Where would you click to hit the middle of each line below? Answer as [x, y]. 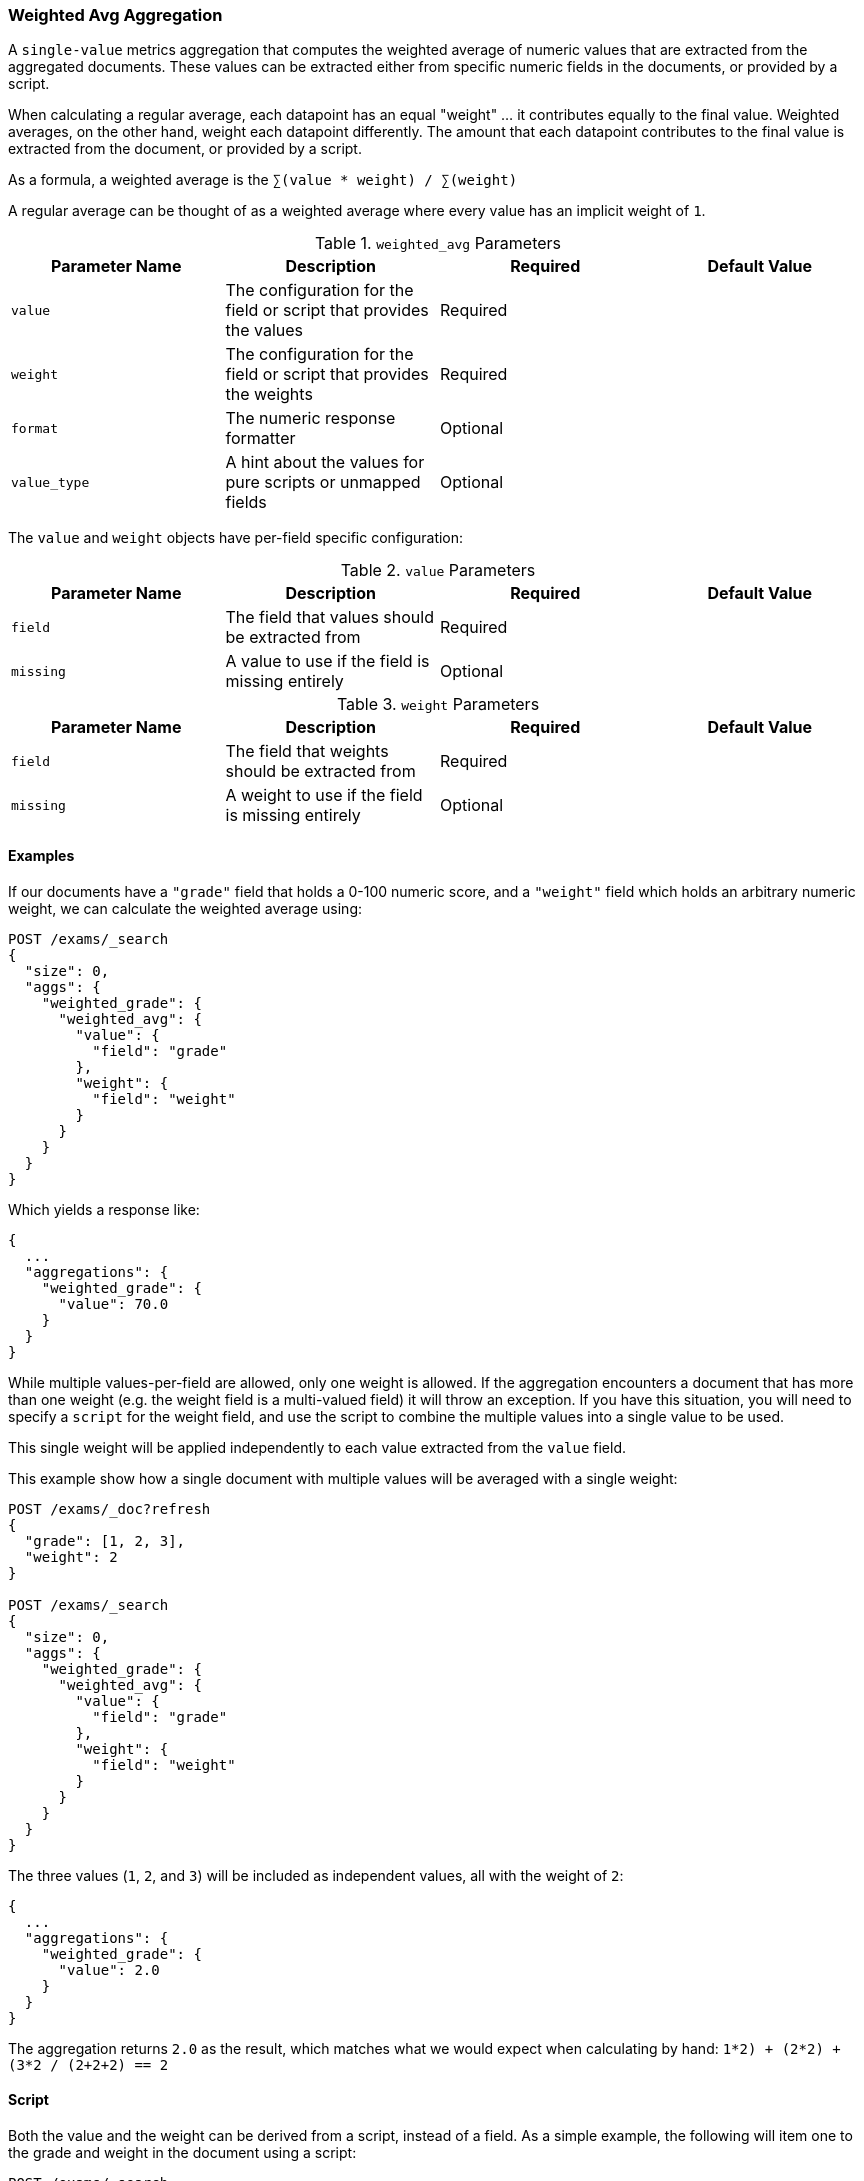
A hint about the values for [325, 462]
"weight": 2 [71, 1556]
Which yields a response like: [104, 1209]
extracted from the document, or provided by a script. [185, 149]
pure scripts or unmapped [323, 482]
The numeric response [310, 418]
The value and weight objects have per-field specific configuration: [236, 538]
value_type [50, 482]
